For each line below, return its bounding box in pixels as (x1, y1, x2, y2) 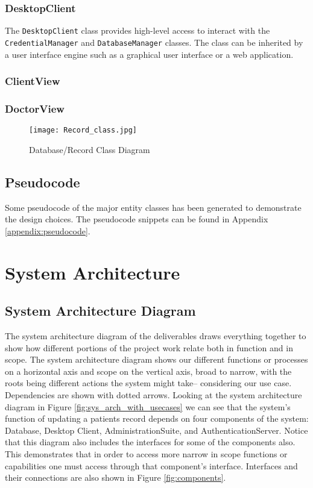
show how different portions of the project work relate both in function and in (5, 341, 293, 354)
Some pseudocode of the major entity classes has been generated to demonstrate (5, 201, 302, 213)
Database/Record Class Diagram (29, 143, 150, 155)
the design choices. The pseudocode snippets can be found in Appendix (5, 213, 268, 225)
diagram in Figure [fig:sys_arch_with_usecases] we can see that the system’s (5, 400, 291, 413)
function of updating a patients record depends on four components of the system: (5, 412, 309, 425)
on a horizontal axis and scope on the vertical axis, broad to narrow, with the (5, 364, 292, 377)
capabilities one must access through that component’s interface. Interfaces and (5, 459, 298, 472)
